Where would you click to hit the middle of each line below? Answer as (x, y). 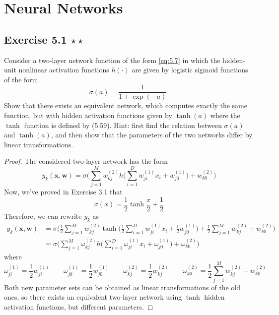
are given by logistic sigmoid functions (190, 70)
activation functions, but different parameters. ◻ (79, 306)
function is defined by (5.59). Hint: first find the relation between (123, 125)
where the (225, 115)
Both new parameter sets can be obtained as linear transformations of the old (122, 287)
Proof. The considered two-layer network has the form (86, 161)
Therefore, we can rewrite (43, 216)
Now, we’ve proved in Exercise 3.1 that (63, 192)
